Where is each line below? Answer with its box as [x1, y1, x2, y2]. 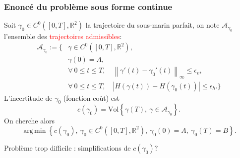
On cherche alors [4, 116, 55, 126]
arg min [23, 127, 46, 134]
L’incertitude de [4, 92, 53, 103]
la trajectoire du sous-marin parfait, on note [85, 20, 220, 30]
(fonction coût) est [63, 92, 120, 103]
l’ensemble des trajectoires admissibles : [4, 31, 122, 41]
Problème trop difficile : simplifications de [4, 142, 131, 153]
